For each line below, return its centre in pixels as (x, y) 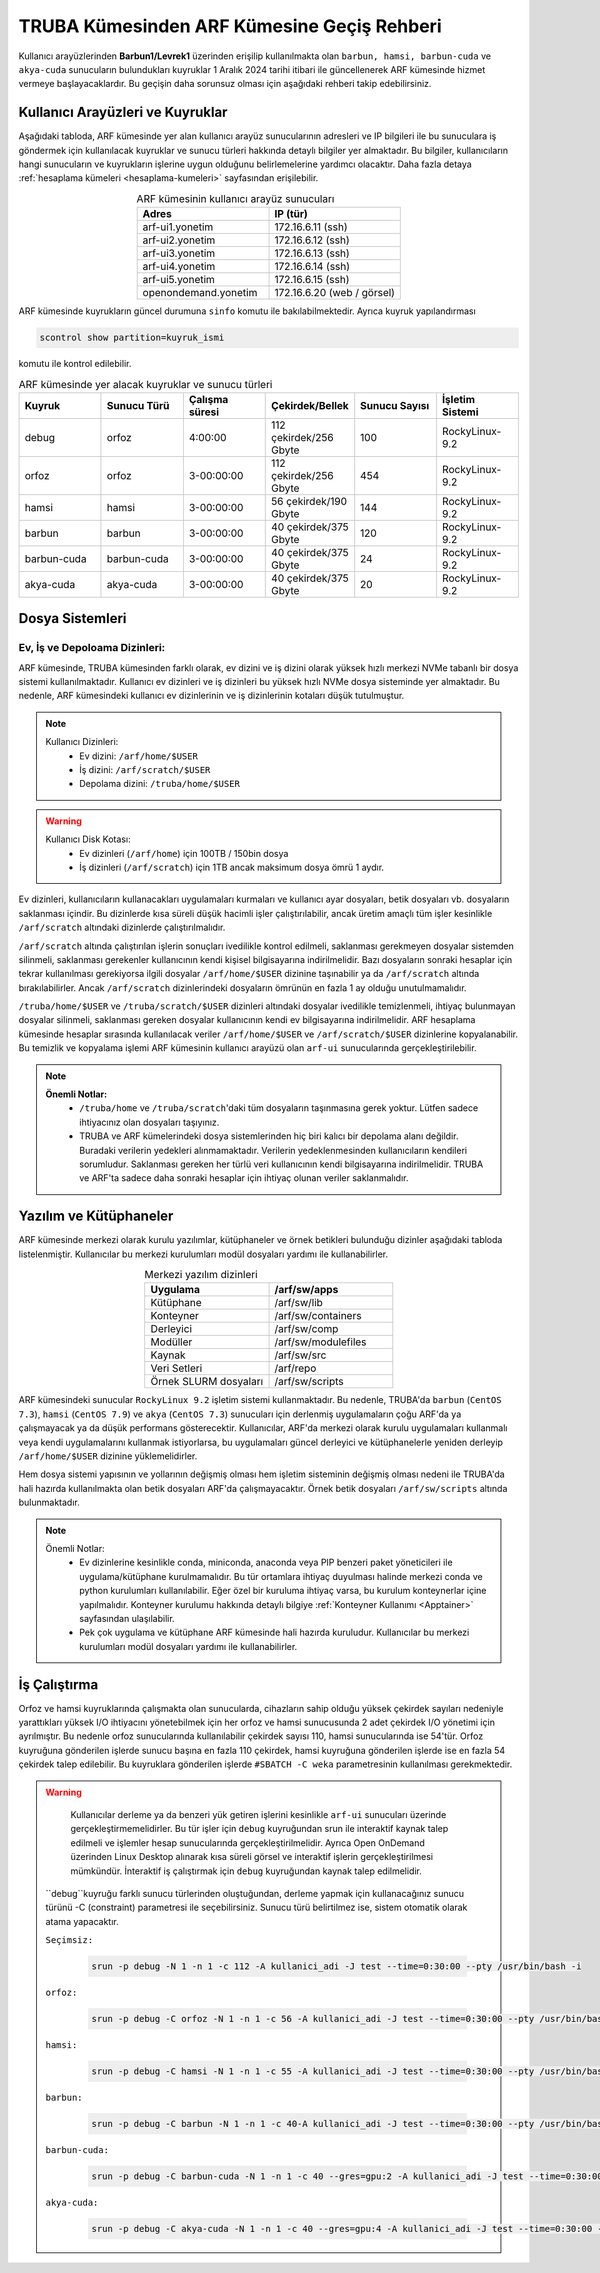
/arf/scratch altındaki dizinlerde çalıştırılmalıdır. (122, 927)
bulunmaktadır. (49, 1502)
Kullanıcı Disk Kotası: (88, 839)
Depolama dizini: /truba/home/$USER (159, 784)
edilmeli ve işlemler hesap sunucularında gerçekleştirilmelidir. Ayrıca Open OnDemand (247, 1842)
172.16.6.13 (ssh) (312, 253)
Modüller (171, 1342)
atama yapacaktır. (82, 1921)
